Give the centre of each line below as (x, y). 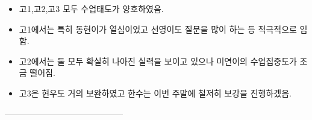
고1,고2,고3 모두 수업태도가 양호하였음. (91, 8)
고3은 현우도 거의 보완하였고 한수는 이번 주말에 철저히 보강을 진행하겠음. (155, 93)
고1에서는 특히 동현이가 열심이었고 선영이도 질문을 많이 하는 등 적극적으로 (158, 29)
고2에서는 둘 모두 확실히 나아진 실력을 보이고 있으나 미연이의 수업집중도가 (158, 61)
